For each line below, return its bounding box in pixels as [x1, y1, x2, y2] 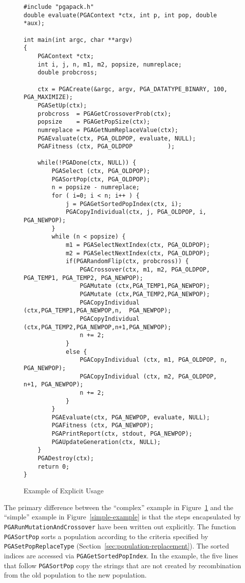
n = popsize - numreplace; [52, 184, 140, 191]
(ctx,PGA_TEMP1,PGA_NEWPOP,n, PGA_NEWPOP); [24, 307, 171, 314]
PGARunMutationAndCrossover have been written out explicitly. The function [4, 521, 236, 531]
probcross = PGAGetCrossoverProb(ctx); [37, 110, 171, 117]
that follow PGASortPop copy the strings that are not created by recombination [4, 560, 241, 570]
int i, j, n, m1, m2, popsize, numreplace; [37, 61, 182, 68]
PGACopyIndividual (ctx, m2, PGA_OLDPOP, [80, 373, 217, 380]
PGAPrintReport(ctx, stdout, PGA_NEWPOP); [52, 430, 192, 438]
